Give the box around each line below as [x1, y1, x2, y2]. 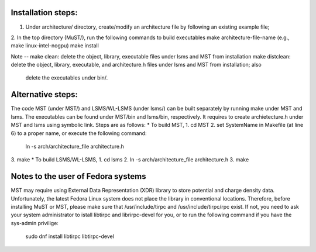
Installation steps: [11, 8, 78, 18]
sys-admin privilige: [11, 219, 59, 226]
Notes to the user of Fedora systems [11, 171, 146, 181]
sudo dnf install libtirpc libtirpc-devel [25, 233, 114, 240]
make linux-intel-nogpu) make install [11, 42, 99, 49]
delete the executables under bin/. [25, 74, 108, 81]
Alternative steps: [11, 89, 78, 99]
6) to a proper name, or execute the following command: [11, 129, 147, 137]
